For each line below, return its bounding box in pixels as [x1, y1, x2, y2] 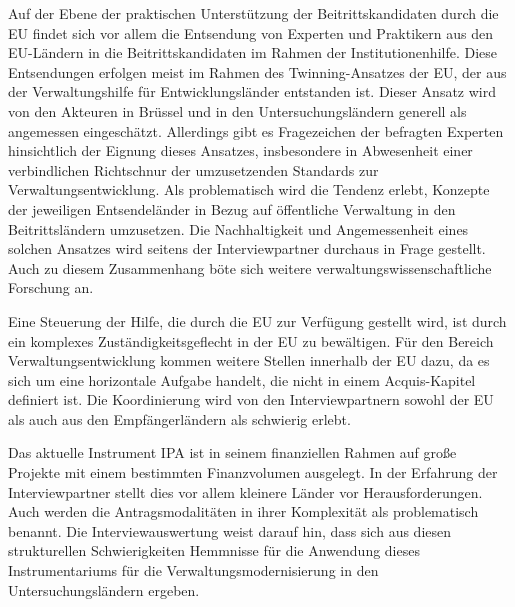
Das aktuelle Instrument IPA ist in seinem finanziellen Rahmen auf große [8, 442, 457, 463]
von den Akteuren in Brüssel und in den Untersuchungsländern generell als [8, 100, 467, 121]
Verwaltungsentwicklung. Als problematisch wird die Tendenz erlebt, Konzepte [8, 179, 490, 200]
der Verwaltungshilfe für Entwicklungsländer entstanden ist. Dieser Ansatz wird [8, 81, 497, 102]
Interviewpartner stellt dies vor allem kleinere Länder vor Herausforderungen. [8, 481, 483, 502]
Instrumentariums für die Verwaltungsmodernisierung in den [8, 560, 379, 581]
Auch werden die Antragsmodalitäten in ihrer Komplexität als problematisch [8, 501, 479, 522]
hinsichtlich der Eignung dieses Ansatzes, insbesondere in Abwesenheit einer [8, 140, 473, 161]
